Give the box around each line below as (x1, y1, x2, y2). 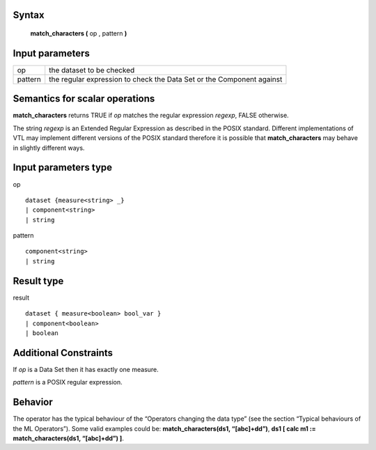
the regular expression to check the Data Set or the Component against (49, 74, 283, 84)
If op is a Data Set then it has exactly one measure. (13, 365, 159, 373)
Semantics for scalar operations (13, 93, 155, 104)
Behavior (13, 396, 54, 408)
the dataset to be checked (49, 65, 135, 75)
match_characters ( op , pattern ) (30, 29, 127, 38)
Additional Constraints (13, 347, 113, 359)
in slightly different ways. (13, 143, 85, 152)
